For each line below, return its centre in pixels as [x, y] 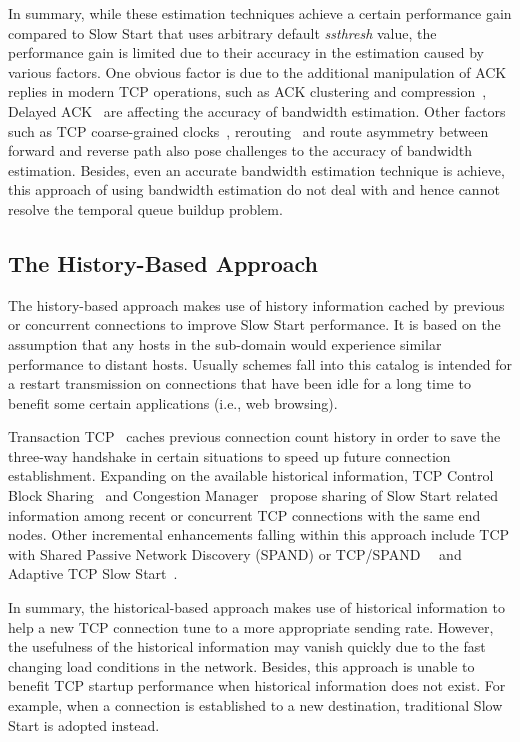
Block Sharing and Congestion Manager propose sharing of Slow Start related [253, 495]
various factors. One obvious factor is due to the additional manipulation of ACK [257, 71]
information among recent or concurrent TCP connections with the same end [244, 514]
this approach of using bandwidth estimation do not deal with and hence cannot [254, 189]
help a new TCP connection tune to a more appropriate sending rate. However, [251, 626]
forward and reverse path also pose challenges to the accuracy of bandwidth [240, 150]
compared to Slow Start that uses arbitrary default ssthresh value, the [222, 32]
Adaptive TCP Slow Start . [93, 573]
